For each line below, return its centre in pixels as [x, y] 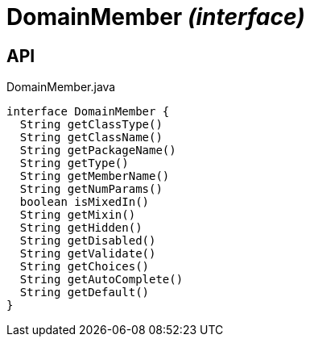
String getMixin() [78, 215]
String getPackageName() [98, 151]
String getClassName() [91, 138]
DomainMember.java [61, 87]
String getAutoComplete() [101, 280]
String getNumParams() [91, 189]
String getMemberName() [95, 176]
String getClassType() [91, 125]
